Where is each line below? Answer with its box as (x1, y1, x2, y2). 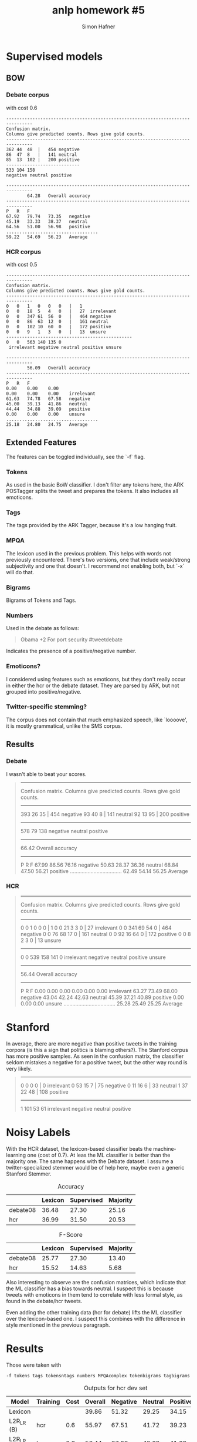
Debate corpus (6, 91, 50, 99)
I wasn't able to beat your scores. (6, 770, 87, 777)
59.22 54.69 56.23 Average (6, 234, 88, 240)
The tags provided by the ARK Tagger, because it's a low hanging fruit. (6, 522, 177, 529)
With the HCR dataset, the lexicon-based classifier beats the (6, 1145, 152, 1152)
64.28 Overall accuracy (27, 192, 91, 199)
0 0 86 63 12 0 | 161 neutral (6, 318, 109, 324)
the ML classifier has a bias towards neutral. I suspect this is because (6, 1285, 174, 1292)
